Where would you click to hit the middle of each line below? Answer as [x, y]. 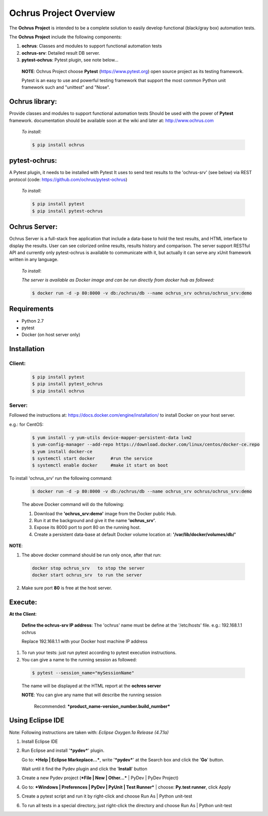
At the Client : [23, 614]
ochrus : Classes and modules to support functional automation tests [92, 46]
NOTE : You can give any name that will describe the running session [92, 695]
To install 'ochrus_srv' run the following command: [61, 478]
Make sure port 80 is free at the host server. [67, 588]
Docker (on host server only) [51, 335]
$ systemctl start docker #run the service [92, 458]
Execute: [23, 602]
